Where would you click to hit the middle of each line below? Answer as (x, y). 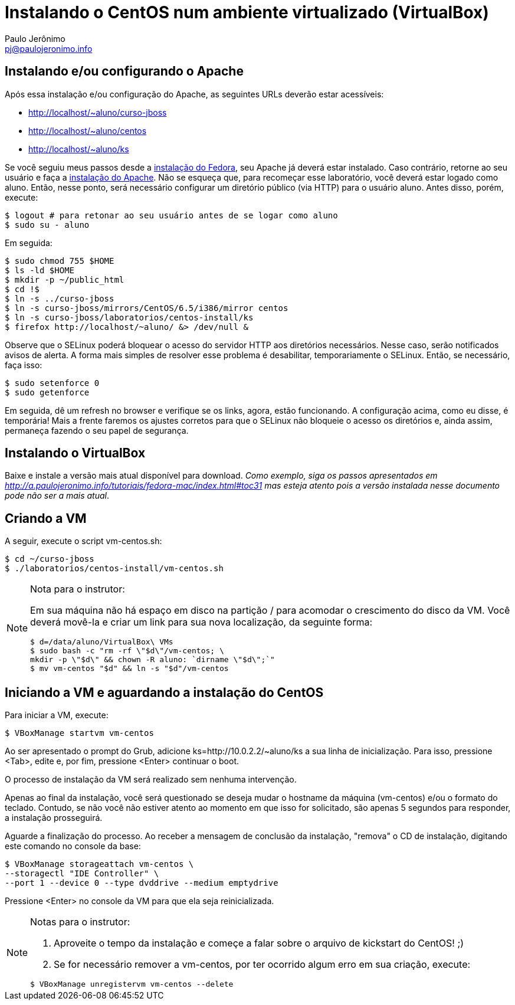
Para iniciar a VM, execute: (57, 715)
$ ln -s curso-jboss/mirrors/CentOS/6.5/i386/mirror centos (147, 308)
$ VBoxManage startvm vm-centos (79, 733)
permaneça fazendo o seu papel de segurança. (97, 430)
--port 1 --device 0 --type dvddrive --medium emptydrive (142, 883)
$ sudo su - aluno (47, 225)
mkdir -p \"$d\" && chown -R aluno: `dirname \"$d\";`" (152, 660)
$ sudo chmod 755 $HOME (60, 261)
